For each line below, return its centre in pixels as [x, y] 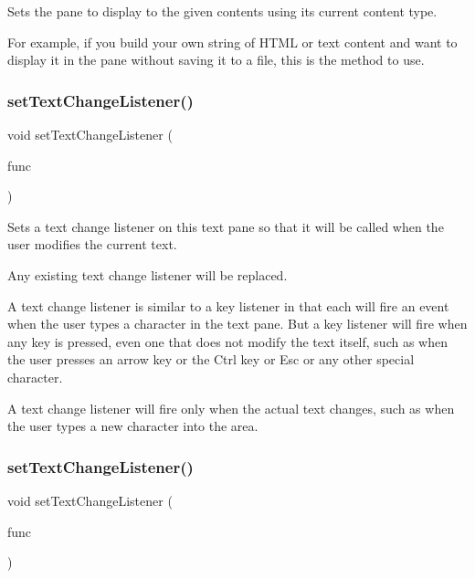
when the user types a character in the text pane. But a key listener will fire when [237, 324]
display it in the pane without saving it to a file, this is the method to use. [216, 60]
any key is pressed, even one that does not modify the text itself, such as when [227, 341]
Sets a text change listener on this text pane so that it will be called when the [226, 226]
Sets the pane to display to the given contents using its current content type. [222, 11]
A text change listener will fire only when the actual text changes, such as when [231, 408]
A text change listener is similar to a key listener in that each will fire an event [228, 305]
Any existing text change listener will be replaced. [148, 274]
